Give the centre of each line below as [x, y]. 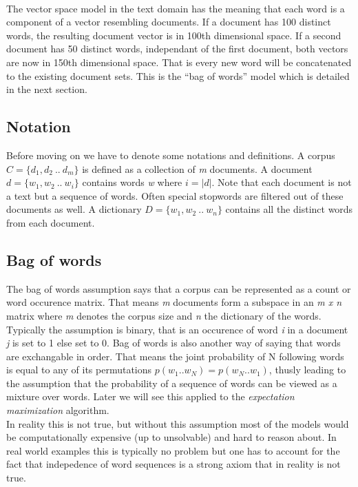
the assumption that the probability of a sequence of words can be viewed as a [172, 383]
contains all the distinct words [289, 209]
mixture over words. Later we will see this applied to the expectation [150, 396]
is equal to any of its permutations [79, 370]
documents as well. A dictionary [74, 209]
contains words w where [132, 182]
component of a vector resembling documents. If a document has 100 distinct [169, 22]
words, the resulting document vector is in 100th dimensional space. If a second [174, 35]
